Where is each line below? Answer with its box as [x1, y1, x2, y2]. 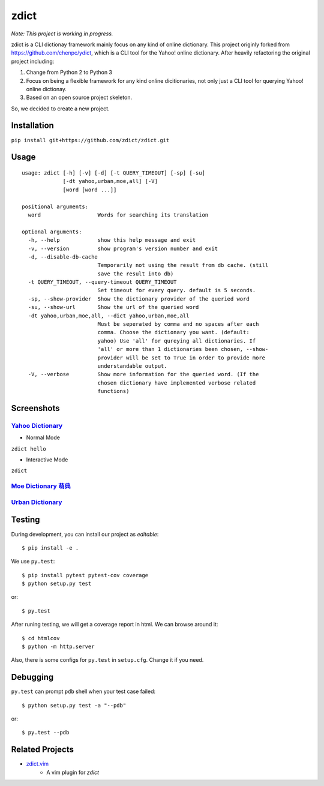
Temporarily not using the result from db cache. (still [97, 262, 269, 269]
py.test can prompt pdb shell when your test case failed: [11, 688, 156, 695]
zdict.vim [26, 760, 49, 767]
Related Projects [11, 745, 74, 755]
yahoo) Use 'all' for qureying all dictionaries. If [97, 337, 256, 344]
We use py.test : [11, 558, 55, 565]
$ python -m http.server [22, 643, 95, 650]
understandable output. [97, 362, 167, 369]
